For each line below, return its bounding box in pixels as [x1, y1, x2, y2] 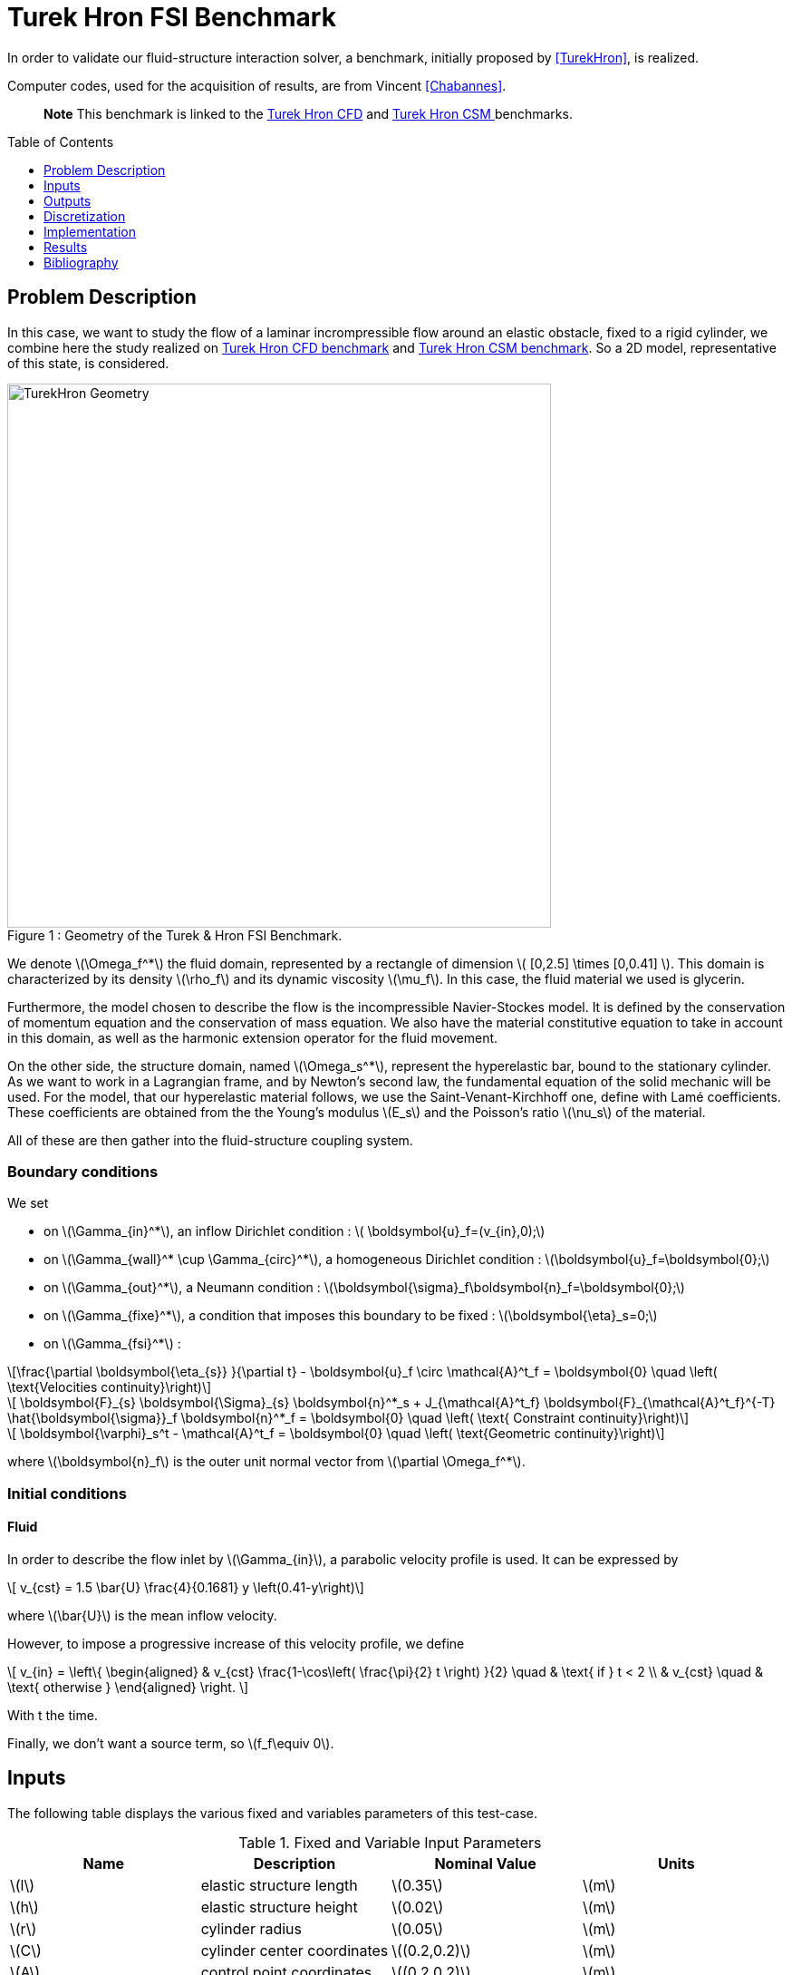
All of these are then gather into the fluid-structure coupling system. [7, 1132, 413, 1148]
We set [7, 1195, 49, 1211]
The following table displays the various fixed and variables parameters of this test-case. [7, 1805, 538, 1821]
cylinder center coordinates [200, 1941, 389, 1960]
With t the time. [7, 1707, 98, 1723]
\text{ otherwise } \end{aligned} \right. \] [7, 1678, 249, 1695]
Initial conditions [7, 1484, 127, 1503]
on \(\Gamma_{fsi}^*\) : [43, 1336, 181, 1352]
